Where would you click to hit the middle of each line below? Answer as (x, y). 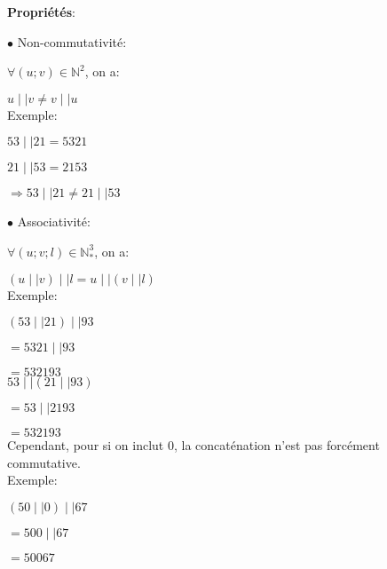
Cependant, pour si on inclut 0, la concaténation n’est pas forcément (193, 445)
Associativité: (54, 221)
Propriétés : (42, 12)
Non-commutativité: (72, 41)
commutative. (44, 462)
